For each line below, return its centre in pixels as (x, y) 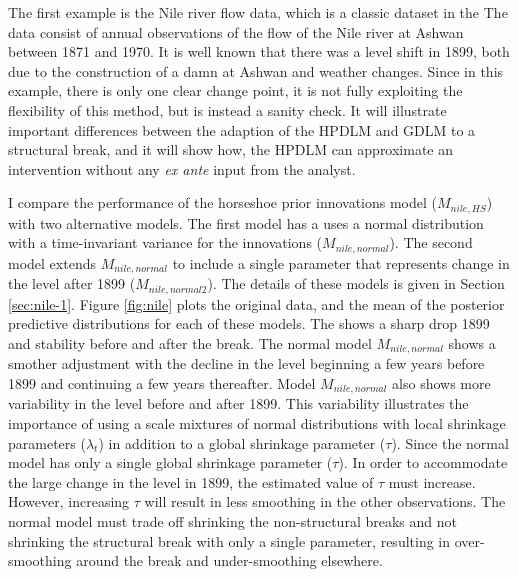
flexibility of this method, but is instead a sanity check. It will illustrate (227, 109)
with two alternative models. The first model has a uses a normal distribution (246, 222)
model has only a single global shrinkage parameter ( (170, 462)
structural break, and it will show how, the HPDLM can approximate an (231, 149)
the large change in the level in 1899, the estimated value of (191, 481)
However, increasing (69, 501)
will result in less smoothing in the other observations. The (325, 501)
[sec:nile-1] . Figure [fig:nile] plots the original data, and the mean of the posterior (256, 303)
